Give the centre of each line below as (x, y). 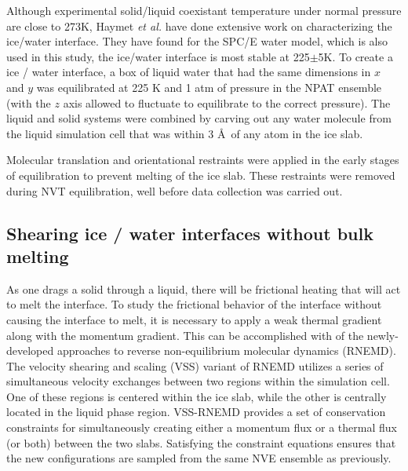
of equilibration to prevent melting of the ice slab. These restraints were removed (201, 175)
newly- (382, 335)
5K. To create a (355, 56)
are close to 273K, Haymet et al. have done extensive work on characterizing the (199, 26)
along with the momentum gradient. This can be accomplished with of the (185, 335)
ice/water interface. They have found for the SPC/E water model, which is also (197, 41)
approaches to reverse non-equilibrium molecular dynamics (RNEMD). (226, 351)
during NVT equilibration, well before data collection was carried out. (175, 190)
